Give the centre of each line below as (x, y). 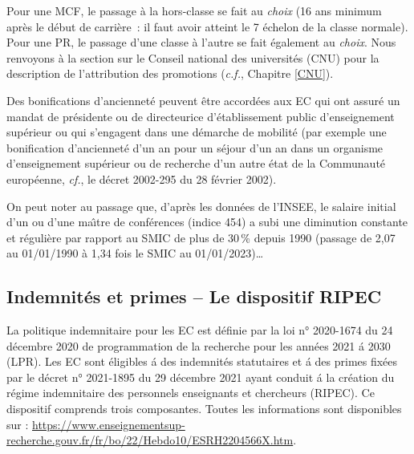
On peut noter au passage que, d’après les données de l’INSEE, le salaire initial (201, 206)
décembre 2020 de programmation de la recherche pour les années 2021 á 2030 (199, 345)
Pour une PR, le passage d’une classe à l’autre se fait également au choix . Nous (201, 42)
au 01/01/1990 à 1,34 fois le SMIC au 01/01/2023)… (135, 253)
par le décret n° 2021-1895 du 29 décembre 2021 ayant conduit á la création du (201, 377)
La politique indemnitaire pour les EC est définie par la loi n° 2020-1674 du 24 (200, 330)
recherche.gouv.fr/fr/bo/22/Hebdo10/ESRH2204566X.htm (150, 440)
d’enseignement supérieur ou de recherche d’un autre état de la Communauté (196, 163)
